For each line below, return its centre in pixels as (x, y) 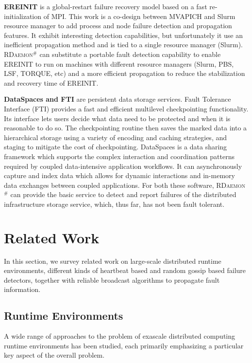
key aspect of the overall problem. (54, 355)
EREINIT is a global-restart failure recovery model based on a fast (106, 6)
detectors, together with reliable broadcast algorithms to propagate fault (112, 280)
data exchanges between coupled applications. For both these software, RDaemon (125, 185)
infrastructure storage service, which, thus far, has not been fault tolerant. (114, 204)
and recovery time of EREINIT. (51, 82)
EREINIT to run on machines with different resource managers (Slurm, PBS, (119, 64)
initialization (23, 16)
